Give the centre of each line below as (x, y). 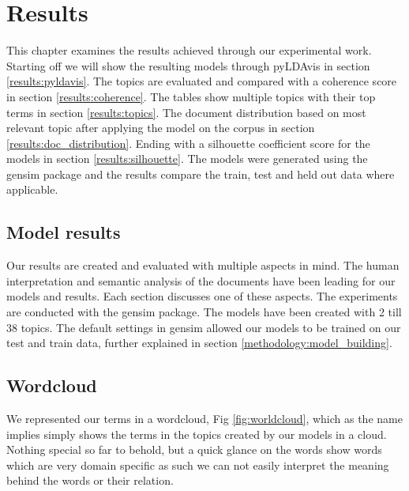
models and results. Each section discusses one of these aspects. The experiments (202, 296)
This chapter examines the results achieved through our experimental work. (189, 50)
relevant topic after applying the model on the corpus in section (161, 128)
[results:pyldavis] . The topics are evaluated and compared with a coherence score (202, 81)
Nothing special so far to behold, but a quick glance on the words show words (194, 449)
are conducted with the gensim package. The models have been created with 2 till (204, 312)
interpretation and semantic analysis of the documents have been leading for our (201, 280)
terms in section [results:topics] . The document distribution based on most (186, 112)
